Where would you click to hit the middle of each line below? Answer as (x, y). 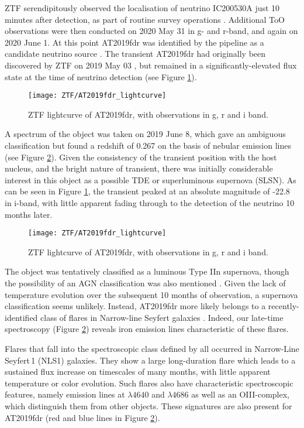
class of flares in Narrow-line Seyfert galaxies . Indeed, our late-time (162, 317)
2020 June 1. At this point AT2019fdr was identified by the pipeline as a (134, 42)
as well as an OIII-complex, (240, 394)
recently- (284, 306)
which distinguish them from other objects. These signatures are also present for (148, 405)
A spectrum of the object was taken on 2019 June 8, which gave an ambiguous (145, 134)
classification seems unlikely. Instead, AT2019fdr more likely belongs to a (135, 306)
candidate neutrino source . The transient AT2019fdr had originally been (135, 54)
